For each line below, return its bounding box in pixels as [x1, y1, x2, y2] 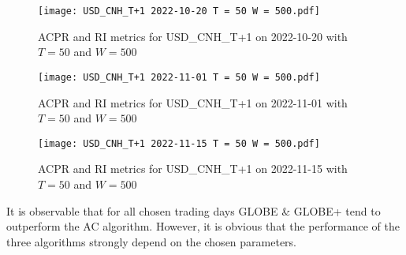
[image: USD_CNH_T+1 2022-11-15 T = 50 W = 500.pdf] [38, 137, 320, 149]
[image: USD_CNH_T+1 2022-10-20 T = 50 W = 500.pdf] [38, 6, 320, 17]
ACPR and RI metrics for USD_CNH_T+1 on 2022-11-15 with [38, 160, 348, 177]
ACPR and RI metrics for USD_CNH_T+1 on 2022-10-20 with [38, 28, 348, 44]
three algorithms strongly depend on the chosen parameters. [6, 233, 297, 249]
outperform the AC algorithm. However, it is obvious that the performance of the [6, 218, 400, 234]
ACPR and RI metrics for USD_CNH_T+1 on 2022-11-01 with [38, 94, 348, 111]
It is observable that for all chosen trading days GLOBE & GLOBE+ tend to [6, 202, 381, 219]
